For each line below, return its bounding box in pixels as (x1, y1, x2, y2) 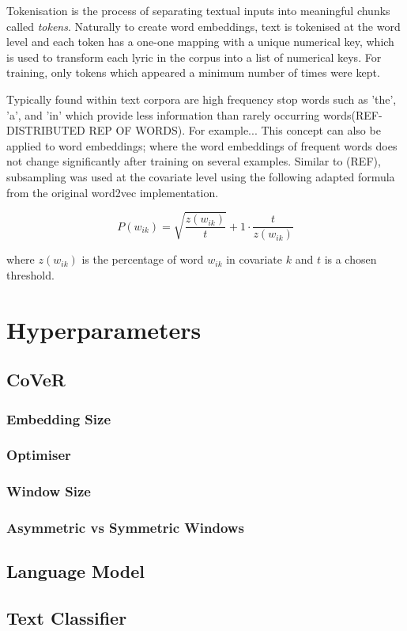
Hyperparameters (6, 313, 202, 345)
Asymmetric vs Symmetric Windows (6, 518, 244, 538)
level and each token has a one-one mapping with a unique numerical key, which (6, 33, 394, 50)
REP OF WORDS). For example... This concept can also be (89, 122, 381, 139)
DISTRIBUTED (6, 122, 85, 139)
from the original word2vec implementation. (6, 184, 219, 200)
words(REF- (323, 106, 383, 123)
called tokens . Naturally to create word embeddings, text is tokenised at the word (6, 17, 401, 34)
